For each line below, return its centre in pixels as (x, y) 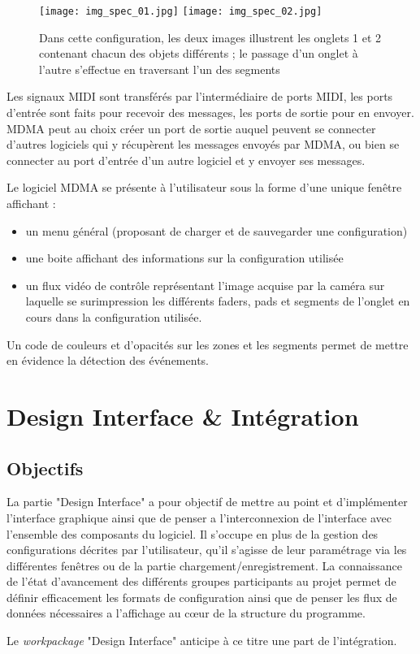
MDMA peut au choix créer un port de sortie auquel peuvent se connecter (191, 128)
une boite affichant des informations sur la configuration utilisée (184, 258)
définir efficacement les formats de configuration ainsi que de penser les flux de (202, 597)
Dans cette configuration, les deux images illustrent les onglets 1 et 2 (210, 37)
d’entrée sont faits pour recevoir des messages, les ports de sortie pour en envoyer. (210, 113)
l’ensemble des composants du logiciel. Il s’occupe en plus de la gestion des (193, 533)
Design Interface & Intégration (183, 416)
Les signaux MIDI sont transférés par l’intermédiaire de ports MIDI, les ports (200, 96)
